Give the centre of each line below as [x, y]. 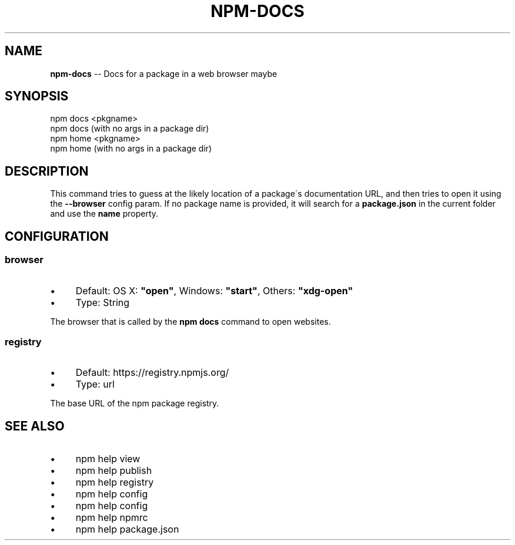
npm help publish [114, 471]
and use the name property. [104, 214]
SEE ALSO [35, 426]
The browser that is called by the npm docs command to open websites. [190, 321]
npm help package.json [127, 529]
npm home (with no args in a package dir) [131, 149]
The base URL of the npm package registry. [135, 403]
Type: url [95, 384]
